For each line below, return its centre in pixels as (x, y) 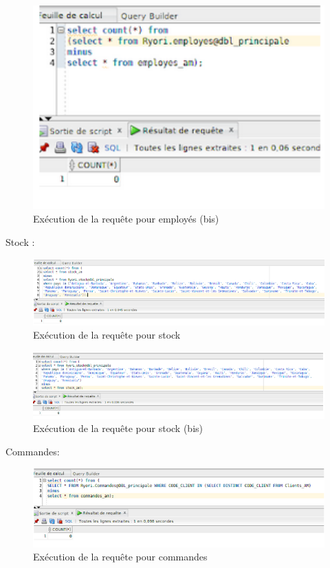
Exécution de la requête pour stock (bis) (118, 428)
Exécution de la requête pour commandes (120, 557)
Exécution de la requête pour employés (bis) (126, 219)
